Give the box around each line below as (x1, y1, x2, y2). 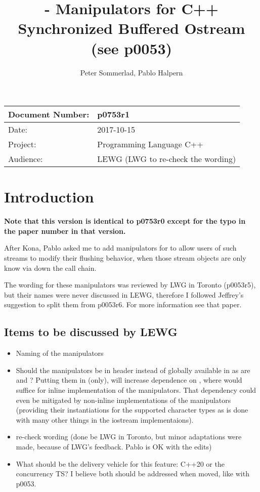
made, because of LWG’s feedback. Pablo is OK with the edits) (16, 441, 212, 452)
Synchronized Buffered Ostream (18, 18, 245, 38)
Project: (8, 138, 36, 150)
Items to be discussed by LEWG (4, 324, 178, 340)
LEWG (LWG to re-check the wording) (97, 153, 236, 165)
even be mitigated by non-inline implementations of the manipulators (16, 394, 231, 405)
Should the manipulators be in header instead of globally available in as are (16, 364, 250, 375)
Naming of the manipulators (16, 348, 104, 358)
